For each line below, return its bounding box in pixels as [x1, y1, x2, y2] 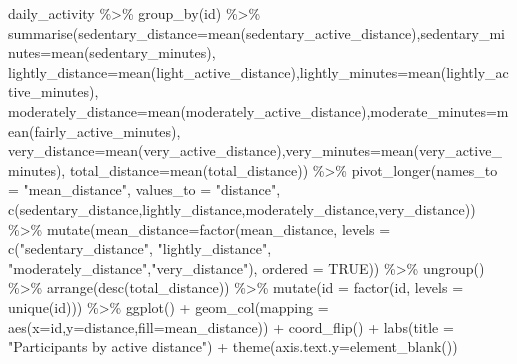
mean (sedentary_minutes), [51, 42, 216, 63]
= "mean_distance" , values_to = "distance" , [8, 179, 281, 200]
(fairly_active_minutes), [29, 120, 181, 141]
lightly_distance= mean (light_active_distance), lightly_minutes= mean [8, 61, 441, 82]
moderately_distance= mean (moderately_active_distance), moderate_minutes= [8, 100, 497, 121]
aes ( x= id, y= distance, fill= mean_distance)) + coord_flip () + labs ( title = [8, 316, 454, 337]
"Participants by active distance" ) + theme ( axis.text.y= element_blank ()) [8, 336, 458, 357]
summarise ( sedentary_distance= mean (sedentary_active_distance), [8, 22, 421, 43]
